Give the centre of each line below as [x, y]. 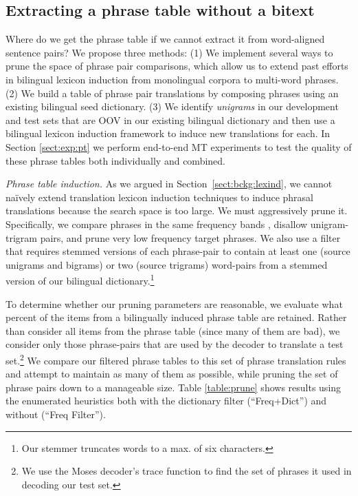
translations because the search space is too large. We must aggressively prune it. [177, 210]
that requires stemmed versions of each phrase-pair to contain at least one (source [178, 251]
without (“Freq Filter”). [56, 414]
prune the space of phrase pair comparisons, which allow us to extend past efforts [177, 66]
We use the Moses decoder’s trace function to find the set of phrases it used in [187, 471]
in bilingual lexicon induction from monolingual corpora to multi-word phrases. [172, 79]
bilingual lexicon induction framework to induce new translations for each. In [168, 133]
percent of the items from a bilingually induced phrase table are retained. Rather [176, 317]
